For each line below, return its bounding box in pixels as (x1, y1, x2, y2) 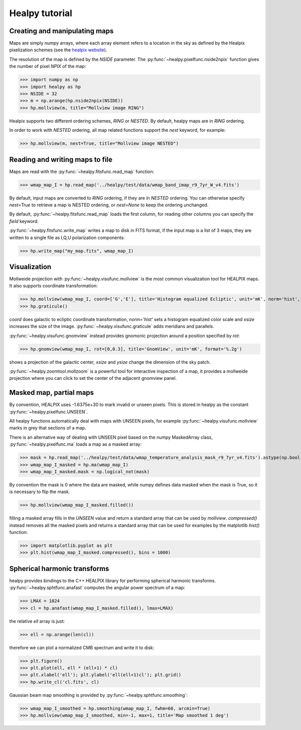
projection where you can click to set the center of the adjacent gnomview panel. (9, 375, 177, 381)
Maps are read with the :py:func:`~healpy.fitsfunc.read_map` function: (9, 169, 155, 175)
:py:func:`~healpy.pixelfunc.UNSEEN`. (9, 409, 88, 415)
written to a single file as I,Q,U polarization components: (9, 234, 125, 240)
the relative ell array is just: (9, 618, 65, 624)
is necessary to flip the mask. (9, 489, 70, 495)
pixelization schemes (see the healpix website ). (9, 47, 107, 53)
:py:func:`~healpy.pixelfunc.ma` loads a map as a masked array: (9, 441, 142, 447)
